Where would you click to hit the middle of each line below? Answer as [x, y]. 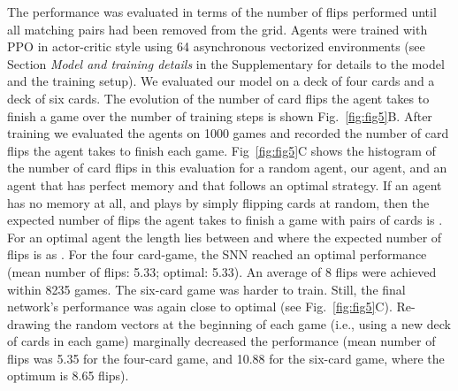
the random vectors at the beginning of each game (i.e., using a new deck [252, 323]
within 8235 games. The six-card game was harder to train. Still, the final [206, 289]
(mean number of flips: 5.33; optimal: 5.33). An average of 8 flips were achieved [222, 271]
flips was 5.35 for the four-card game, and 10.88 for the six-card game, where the [226, 358]
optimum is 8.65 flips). [68, 376]
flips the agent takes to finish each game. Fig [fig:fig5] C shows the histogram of [221, 150]
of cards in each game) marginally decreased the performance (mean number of [221, 341]
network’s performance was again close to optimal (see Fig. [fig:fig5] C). [200, 307]
